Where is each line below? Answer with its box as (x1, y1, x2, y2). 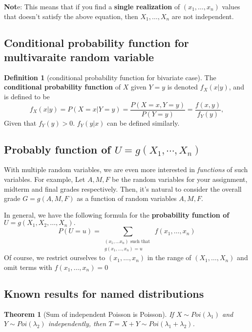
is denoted (167, 82, 198, 92)
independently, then (48, 318, 106, 329)
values (222, 1, 240, 11)
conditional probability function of (4, 82, 121, 92)
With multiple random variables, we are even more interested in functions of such (4, 164, 248, 175)
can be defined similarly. (107, 117, 180, 128)
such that (130, 239, 150, 244)
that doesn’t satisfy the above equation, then (4, 11, 138, 21)
